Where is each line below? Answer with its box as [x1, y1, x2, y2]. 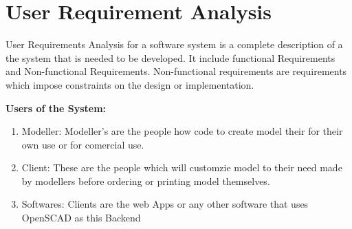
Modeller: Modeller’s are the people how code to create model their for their [21, 124, 343, 138]
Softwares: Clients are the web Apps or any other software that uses [21, 197, 309, 211]
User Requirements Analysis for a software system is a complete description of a [5, 37, 343, 52]
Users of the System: [5, 100, 107, 115]
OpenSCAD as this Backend [21, 210, 141, 225]
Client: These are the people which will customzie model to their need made [21, 160, 342, 175]
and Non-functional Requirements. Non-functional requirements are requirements [5, 64, 347, 78]
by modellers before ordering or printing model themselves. [21, 173, 270, 188]
